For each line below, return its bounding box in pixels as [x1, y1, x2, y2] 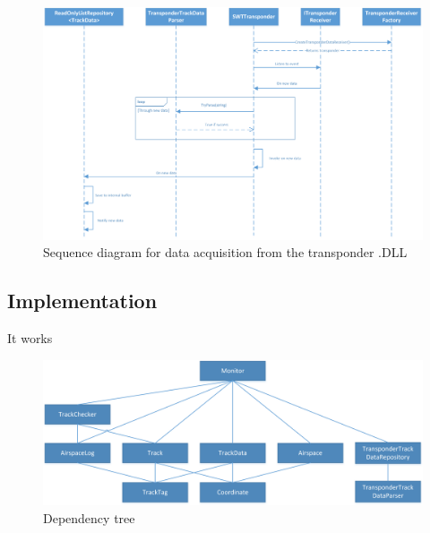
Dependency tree [43, 508, 135, 527]
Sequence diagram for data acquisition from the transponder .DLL [43, 243, 408, 262]
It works [7, 329, 53, 347]
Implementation [7, 287, 158, 314]
